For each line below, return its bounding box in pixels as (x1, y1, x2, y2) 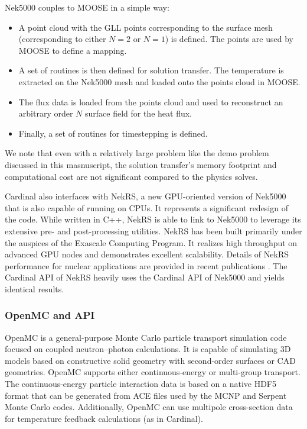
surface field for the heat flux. (84, 107, 192, 120)
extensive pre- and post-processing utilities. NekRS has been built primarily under (5, 224, 302, 237)
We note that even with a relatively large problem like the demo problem (5, 147, 269, 159)
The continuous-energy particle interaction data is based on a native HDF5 (5, 378, 277, 390)
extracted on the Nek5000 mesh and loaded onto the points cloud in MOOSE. (18, 75, 301, 88)
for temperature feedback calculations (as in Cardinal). (5, 412, 203, 424)
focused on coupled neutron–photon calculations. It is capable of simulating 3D (5, 343, 291, 355)
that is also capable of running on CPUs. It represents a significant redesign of (5, 201, 289, 214)
